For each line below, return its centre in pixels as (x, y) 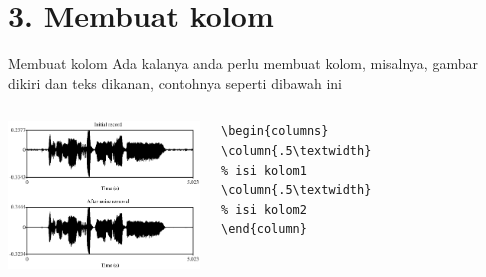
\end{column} (264, 229)
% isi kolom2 (264, 209)
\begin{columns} (275, 131)
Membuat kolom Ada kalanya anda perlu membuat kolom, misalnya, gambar (243, 63)
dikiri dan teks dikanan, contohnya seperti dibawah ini (175, 82)
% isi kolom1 (264, 170)
